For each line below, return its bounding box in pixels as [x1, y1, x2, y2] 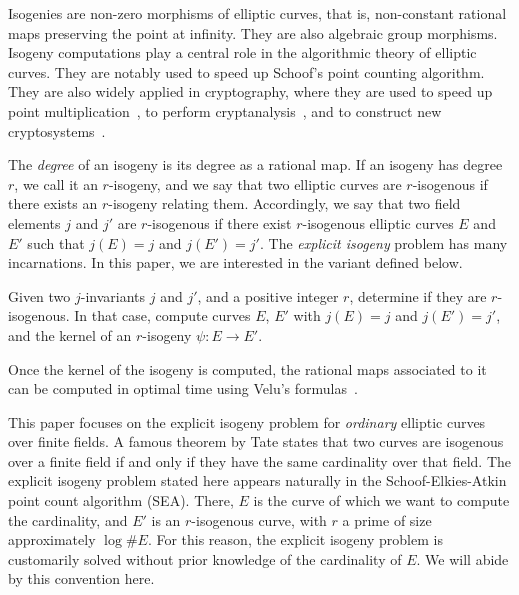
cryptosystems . [8, 120, 106, 141]
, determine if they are [349, 285, 487, 306]
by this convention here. [8, 568, 155, 589]
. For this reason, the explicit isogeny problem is [147, 529, 443, 550]
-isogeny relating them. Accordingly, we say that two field [108, 193, 461, 214]
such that [27, 232, 85, 253]
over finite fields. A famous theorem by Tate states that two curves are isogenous [8, 431, 504, 452]
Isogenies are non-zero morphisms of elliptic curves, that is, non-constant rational [8, 3, 507, 23]
